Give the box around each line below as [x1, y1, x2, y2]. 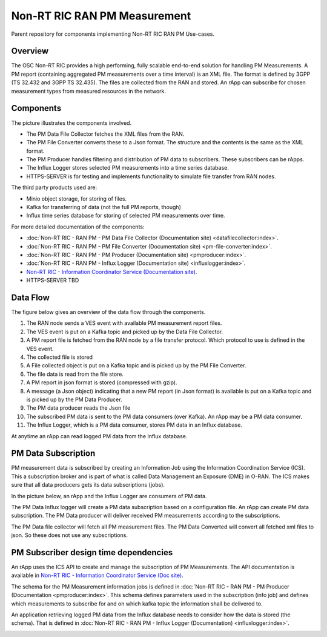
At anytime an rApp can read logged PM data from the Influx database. [11, 432, 188, 439]
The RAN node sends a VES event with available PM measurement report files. [26, 319, 222, 327]
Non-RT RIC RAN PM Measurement [11, 9, 191, 22]
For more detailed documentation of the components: [11, 223, 145, 230]
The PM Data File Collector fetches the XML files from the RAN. [26, 130, 185, 138]
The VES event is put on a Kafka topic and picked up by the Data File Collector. [26, 328, 223, 335]
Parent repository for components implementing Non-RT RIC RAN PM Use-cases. [11, 30, 215, 38]
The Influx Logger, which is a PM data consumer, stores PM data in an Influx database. [26, 421, 242, 429]
